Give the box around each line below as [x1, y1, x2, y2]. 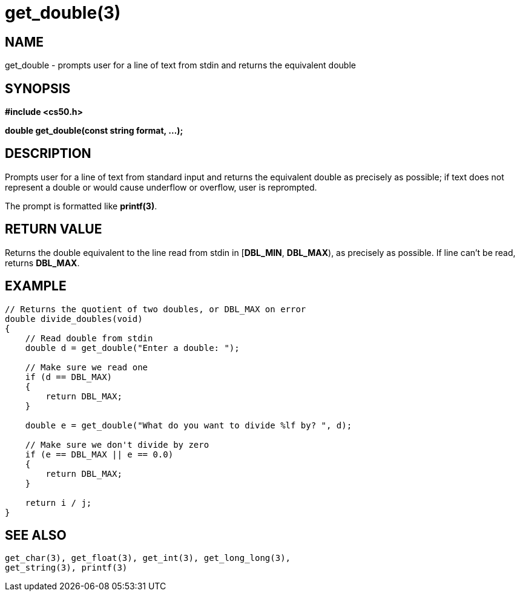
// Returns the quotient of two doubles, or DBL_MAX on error [5, 304, 306, 314]
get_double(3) [5, 2, 121, 23]
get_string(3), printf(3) [5, 563, 128, 573]
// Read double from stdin [25, 333, 153, 343]
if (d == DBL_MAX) [25, 372, 113, 382]
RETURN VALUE [5, 221, 102, 237]
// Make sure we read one [25, 362, 148, 372]
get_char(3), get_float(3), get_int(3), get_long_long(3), [5, 553, 291, 563]
